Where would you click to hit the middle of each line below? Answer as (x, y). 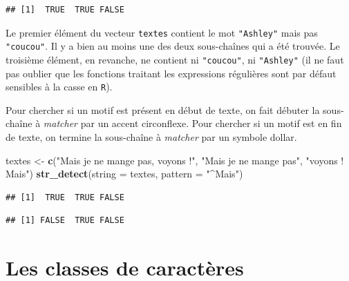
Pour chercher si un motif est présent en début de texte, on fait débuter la (163, 109)
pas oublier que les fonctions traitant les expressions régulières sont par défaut (171, 73)
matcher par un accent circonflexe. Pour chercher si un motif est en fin (192, 123)
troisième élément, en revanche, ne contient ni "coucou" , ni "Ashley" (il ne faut (175, 59)
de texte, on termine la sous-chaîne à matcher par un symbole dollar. (151, 137)
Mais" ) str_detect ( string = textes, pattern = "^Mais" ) (124, 174)
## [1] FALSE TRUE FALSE (65, 221)
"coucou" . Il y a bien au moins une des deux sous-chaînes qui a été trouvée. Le (173, 46)
